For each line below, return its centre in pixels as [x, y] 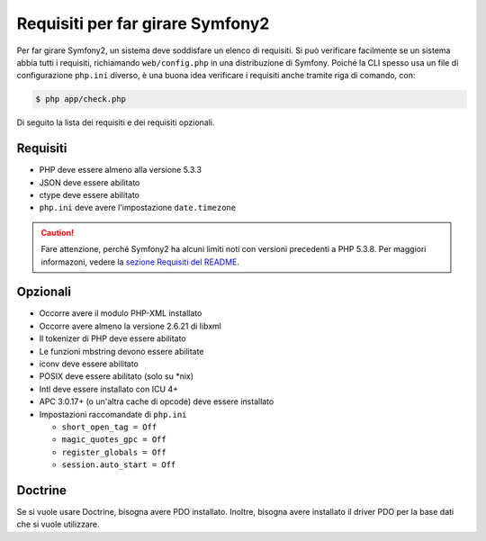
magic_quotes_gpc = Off [114, 440]
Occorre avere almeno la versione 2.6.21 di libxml [130, 326]
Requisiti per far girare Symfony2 [143, 23]
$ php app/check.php [81, 99]
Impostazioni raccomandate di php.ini [113, 414]
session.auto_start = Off [119, 465]
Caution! [58, 232]
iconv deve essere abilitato [89, 364]
